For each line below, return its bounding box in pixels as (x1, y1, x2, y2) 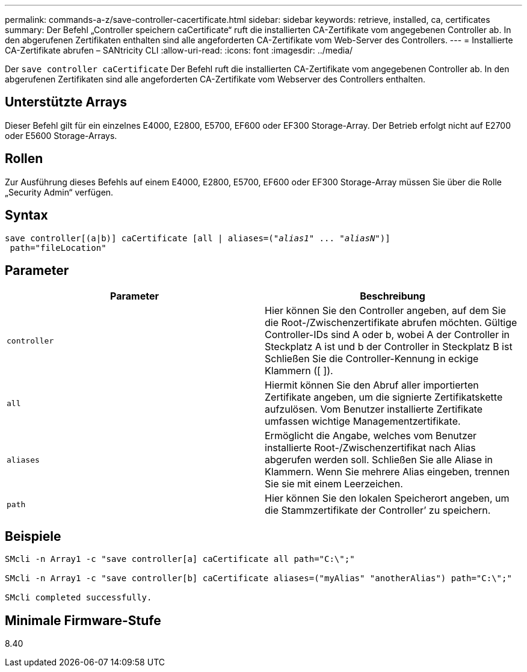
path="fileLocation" (10, 242, 106, 253)
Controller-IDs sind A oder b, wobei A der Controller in (265, 328, 510, 341)
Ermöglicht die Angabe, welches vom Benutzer (265, 430, 476, 442)
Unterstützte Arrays (5, 94, 128, 110)
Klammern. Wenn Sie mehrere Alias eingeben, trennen (265, 466, 510, 478)
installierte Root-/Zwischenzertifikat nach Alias (265, 442, 476, 454)
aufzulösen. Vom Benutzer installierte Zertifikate (265, 403, 483, 416)
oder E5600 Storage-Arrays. (5, 130, 117, 141)
